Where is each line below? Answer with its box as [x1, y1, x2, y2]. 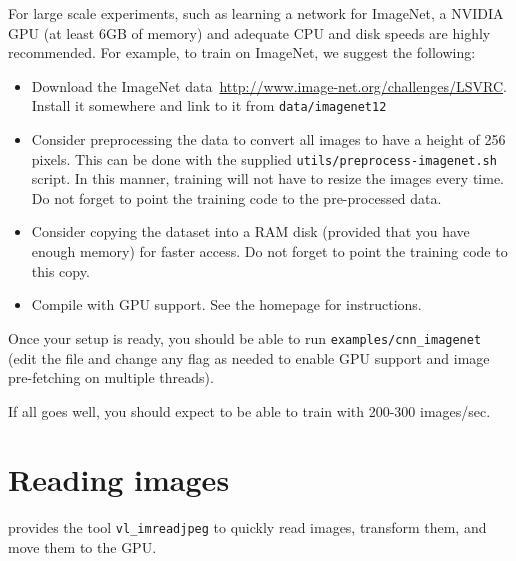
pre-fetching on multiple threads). [8, 367, 214, 388]
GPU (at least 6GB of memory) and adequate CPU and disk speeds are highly [8, 22, 491, 43]
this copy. [31, 260, 90, 281]
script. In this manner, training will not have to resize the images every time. [31, 168, 504, 189]
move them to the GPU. [8, 537, 157, 558]
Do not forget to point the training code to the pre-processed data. [31, 187, 442, 208]
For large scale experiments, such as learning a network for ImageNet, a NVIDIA [8, 3, 504, 23]
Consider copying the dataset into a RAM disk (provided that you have [31, 221, 470, 242]
